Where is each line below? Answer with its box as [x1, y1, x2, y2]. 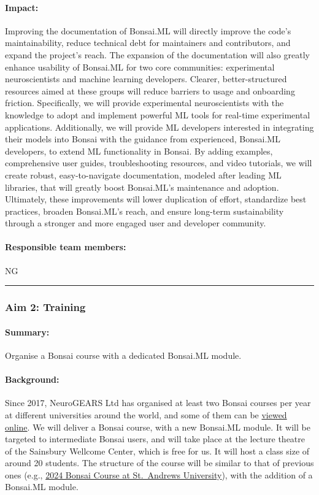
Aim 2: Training [5, 299, 86, 315]
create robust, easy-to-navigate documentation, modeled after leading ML [5, 168, 282, 181]
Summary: [5, 325, 50, 338]
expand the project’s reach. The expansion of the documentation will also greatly [5, 48, 310, 61]
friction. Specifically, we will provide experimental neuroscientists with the [5, 96, 284, 109]
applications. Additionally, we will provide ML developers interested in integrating [5, 120, 314, 133]
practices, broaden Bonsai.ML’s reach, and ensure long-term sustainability [5, 204, 284, 217]
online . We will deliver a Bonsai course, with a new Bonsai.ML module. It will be [5, 420, 310, 433]
